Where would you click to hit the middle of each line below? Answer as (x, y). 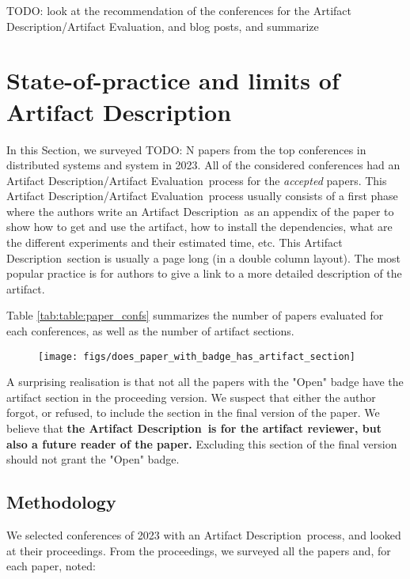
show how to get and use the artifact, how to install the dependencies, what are (199, 227)
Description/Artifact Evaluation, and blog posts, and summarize (163, 26)
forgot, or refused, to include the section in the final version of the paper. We (193, 412)
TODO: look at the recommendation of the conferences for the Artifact (179, 10)
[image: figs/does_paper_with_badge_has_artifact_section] (197, 356)
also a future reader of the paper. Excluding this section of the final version (202, 443)
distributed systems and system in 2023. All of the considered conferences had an (203, 165)
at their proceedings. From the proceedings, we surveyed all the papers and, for (199, 550)
